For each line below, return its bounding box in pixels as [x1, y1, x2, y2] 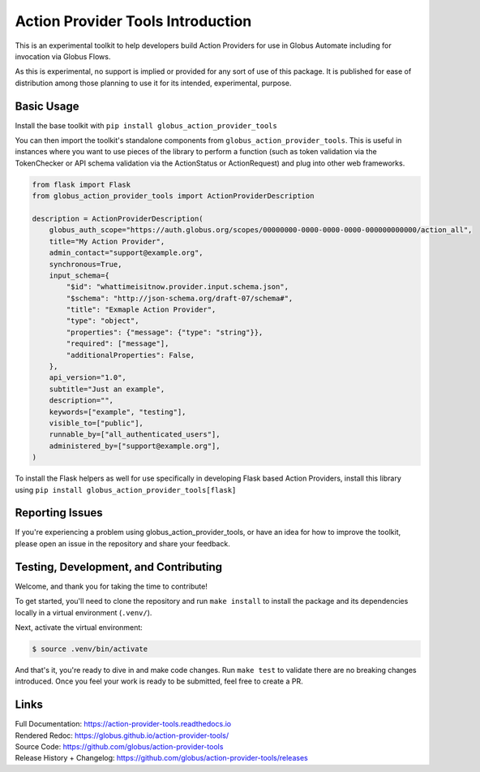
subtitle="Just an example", [49, 384, 165, 394]
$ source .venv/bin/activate [32, 644, 148, 653]
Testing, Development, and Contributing [15, 560, 223, 574]
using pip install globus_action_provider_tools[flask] [15, 485, 237, 494]
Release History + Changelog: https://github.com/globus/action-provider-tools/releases [15, 753, 308, 763]
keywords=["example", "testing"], [49, 407, 186, 416]
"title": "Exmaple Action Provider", [66, 305, 216, 314]
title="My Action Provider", [49, 236, 165, 246]
